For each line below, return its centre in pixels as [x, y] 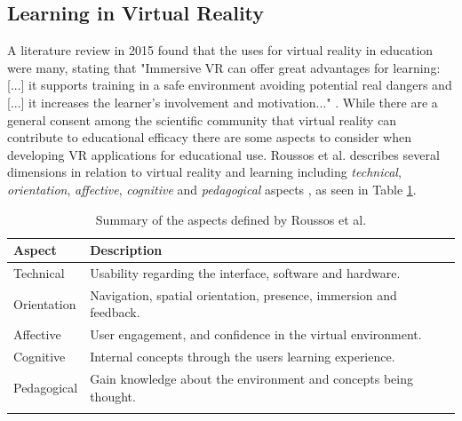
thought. [113, 396]
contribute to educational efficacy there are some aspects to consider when [210, 137]
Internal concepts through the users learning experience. [243, 357]
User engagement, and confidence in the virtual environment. [256, 334]
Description [126, 250]
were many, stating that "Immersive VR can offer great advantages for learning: [224, 67]
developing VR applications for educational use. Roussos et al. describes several [223, 154]
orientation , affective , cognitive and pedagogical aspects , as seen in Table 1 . [212, 189]
